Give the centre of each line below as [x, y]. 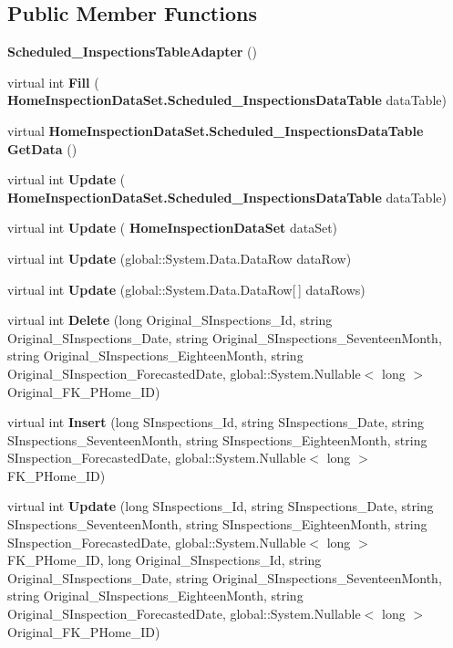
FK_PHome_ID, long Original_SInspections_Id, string [165, 560]
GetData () [42, 148]
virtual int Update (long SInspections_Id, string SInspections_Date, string [221, 506]
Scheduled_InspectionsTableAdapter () [132, 52]
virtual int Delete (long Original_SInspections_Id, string [170, 320]
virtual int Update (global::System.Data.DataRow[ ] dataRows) [186, 289]
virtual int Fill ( [53, 82]
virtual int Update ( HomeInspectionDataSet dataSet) [173, 228]
